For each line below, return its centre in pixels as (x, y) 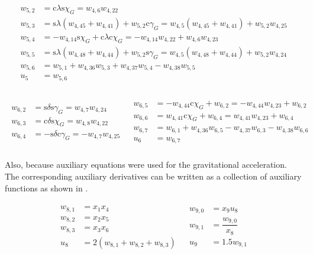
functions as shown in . (46, 188)
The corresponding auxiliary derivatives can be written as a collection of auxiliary (153, 176)
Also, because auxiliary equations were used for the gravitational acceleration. (146, 165)
